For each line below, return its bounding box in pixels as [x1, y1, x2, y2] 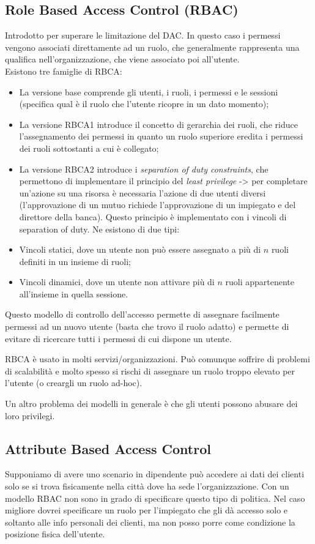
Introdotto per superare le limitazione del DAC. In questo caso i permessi [5, 29, 281, 42]
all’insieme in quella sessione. [19, 287, 128, 300]
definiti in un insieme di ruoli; [19, 255, 131, 267]
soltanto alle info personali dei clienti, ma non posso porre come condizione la [5, 515, 295, 528]
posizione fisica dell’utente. [5, 527, 105, 540]
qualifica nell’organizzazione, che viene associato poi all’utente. [5, 53, 240, 65]
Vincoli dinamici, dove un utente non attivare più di [19, 275, 215, 288]
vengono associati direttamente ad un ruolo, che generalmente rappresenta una [5, 40, 300, 53]
